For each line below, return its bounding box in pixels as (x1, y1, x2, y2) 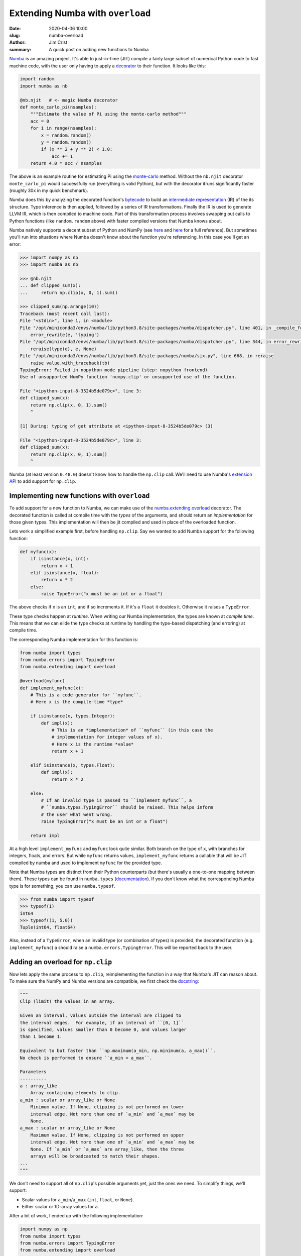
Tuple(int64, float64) (20, 924, 76, 930)
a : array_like (20, 1083, 57, 1089)
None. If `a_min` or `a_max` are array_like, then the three (30, 1146, 184, 1152)
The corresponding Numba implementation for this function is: (9, 636, 138, 643)
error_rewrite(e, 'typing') (30, 332, 100, 338)
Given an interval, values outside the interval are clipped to (20, 1013, 182, 1018)
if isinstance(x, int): (30, 556, 89, 562)
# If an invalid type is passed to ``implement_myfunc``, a (41, 797, 192, 803)
